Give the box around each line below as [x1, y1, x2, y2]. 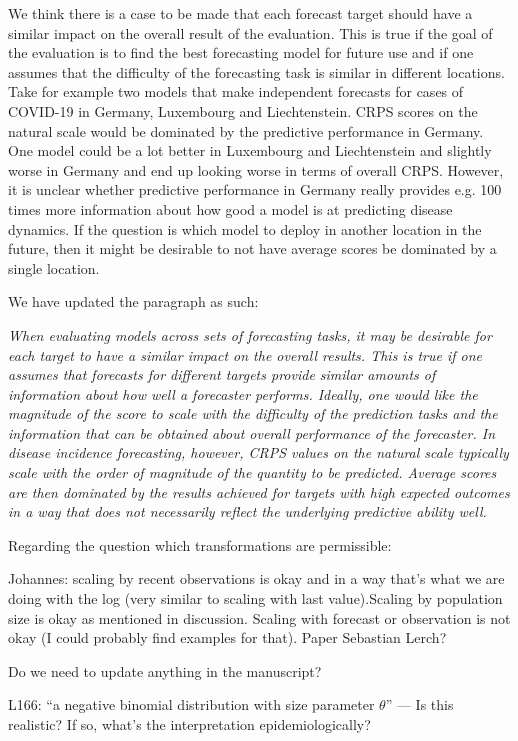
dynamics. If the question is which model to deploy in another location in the [8, 218, 482, 239]
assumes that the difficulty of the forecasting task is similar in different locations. [8, 61, 505, 82]
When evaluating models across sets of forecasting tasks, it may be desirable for [8, 324, 492, 345]
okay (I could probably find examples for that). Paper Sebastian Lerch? [8, 627, 447, 648]
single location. [8, 257, 100, 278]
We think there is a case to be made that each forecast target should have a [8, 3, 473, 23]
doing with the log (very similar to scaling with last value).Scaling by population [8, 588, 503, 609]
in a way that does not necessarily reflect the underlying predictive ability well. [8, 501, 487, 522]
